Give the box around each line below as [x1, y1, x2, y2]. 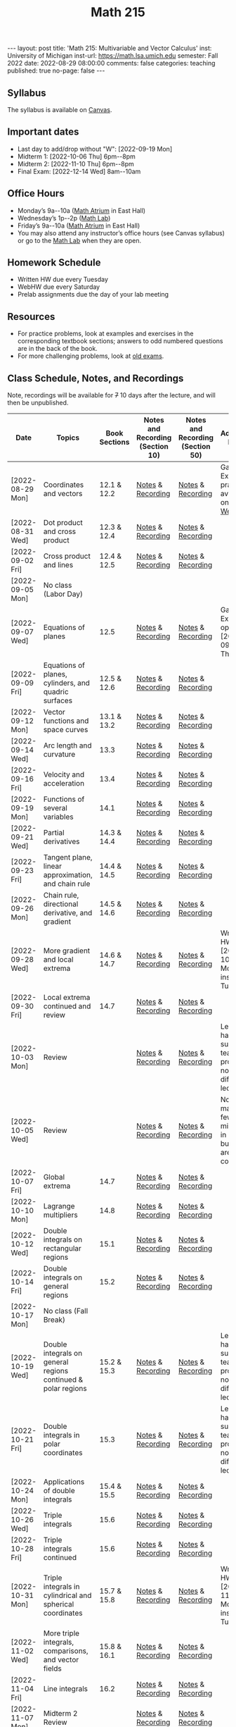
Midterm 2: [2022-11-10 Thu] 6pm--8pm [17, 159, 135, 168]
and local [43, 955, 74, 965]
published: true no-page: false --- [7, 66, 105, 75]
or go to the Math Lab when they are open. [17, 236, 142, 244]
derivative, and [43, 908, 93, 918]
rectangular [43, 1244, 82, 1254]
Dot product [43, 518, 83, 528]
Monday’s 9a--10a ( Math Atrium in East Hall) [17, 206, 146, 215]
